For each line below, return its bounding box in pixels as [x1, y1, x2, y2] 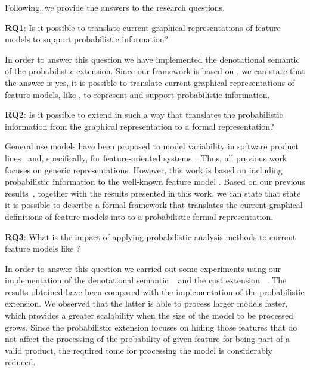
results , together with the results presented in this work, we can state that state [5, 186, 301, 199]
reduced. [5, 356, 36, 368]
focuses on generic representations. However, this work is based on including [5, 163, 283, 176]
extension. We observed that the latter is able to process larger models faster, [5, 297, 288, 310]
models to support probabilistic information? [5, 33, 169, 45]
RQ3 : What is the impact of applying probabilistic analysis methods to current [5, 230, 296, 243]
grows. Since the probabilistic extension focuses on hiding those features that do [5, 320, 297, 333]
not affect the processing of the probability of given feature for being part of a [5, 332, 290, 345]
